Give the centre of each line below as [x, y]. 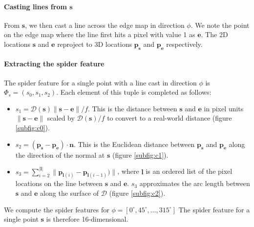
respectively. [184, 44]
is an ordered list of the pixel [189, 171]
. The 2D [214, 34]
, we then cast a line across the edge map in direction [105, 25]
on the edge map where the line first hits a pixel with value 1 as [100, 34]
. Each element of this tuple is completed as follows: [134, 92]
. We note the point [220, 25]
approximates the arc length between [195, 183]
